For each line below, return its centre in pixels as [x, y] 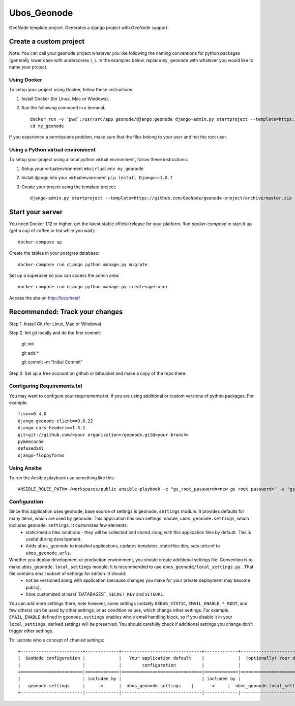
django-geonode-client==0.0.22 [56, 421]
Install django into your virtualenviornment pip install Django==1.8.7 [97, 178]
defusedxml [31, 449]
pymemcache [31, 442]
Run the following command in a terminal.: [64, 108]
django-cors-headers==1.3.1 [52, 428]
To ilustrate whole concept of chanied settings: [57, 640]
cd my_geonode [47, 126]
